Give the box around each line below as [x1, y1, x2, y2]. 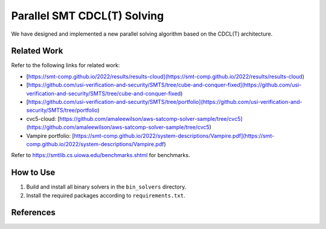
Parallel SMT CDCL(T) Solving [11, 9, 164, 22]
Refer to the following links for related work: [11, 62, 120, 69]
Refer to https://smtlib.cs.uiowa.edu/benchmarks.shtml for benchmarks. [11, 152, 190, 159]
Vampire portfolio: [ [26, 132, 75, 139]
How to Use [11, 167, 56, 178]
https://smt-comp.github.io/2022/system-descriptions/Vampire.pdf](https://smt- [74, 132, 275, 139]
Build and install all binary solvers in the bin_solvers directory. [26, 183, 187, 190]
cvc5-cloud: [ [26, 115, 60, 122]
